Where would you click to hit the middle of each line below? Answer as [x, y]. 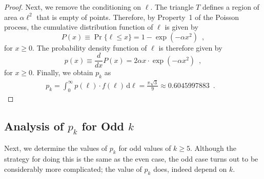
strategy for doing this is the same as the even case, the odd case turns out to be [131, 159]
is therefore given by [190, 47]
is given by [181, 27]
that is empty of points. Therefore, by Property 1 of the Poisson [138, 17]
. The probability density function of [90, 47]
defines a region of [231, 7]
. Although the [213, 148]
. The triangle [172, 7]
